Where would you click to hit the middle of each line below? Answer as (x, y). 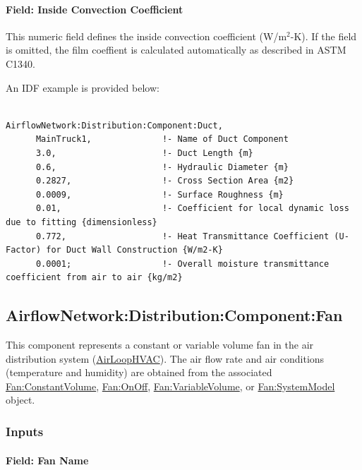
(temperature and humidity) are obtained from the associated (139, 372)
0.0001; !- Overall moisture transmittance (182, 264)
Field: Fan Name (47, 460)
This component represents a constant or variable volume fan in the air (160, 345)
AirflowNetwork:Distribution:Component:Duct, (114, 125)
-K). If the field (324, 36)
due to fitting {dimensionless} (82, 222)
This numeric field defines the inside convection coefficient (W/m (146, 36)
